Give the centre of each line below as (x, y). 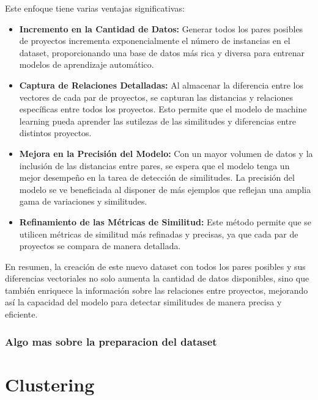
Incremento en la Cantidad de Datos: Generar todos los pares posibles (161, 28)
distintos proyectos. (55, 133)
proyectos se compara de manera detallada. (100, 246)
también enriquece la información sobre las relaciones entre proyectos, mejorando (157, 290)
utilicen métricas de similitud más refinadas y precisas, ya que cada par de (159, 234)
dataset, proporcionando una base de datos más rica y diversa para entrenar (162, 52)
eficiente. (21, 314)
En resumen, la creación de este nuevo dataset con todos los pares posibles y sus (155, 266)
